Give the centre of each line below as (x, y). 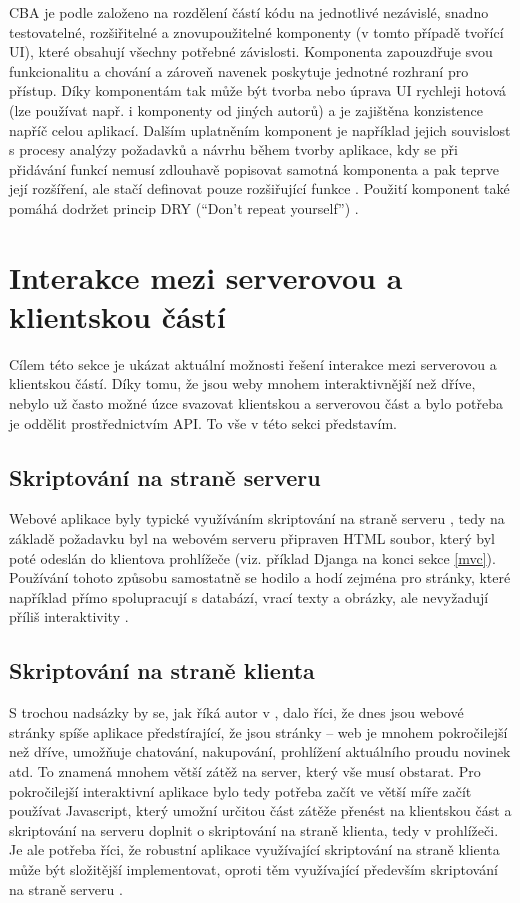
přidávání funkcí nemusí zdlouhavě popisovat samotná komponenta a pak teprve (254, 168)
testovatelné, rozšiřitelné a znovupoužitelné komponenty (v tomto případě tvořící (256, 31)
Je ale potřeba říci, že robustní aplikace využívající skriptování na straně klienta (254, 849)
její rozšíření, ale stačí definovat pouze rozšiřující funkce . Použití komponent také (259, 188)
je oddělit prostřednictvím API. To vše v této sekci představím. (203, 422)
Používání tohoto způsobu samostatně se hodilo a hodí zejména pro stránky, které (260, 577)
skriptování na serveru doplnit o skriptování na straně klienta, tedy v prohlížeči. (254, 829)
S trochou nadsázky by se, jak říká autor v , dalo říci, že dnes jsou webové (236, 712)
